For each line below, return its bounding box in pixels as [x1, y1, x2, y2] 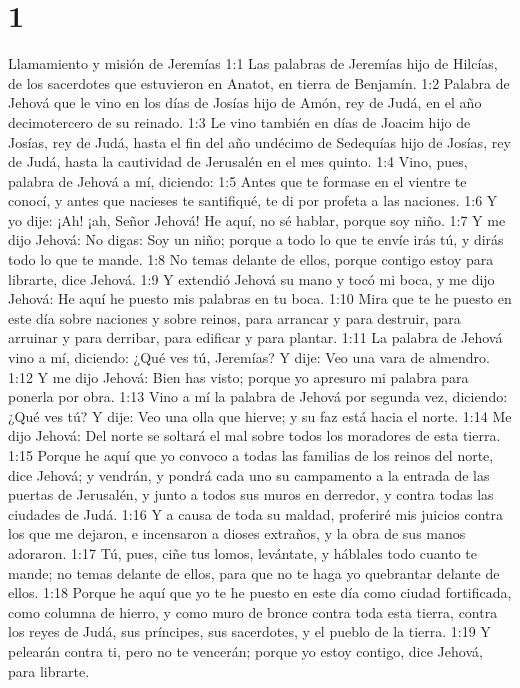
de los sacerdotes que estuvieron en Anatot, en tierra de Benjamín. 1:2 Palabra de [8, 72, 510, 93]
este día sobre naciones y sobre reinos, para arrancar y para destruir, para [8, 307, 461, 328]
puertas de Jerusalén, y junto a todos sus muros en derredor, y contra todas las [8, 484, 494, 505]
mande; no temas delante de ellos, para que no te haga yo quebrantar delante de [8, 562, 500, 583]
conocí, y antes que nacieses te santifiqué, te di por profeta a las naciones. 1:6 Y [8, 190, 498, 211]
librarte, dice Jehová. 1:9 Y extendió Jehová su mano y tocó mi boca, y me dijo [8, 268, 495, 289]
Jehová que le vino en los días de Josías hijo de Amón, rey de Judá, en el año [8, 92, 482, 113]
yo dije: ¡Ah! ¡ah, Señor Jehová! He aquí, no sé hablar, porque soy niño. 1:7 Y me [8, 209, 506, 230]
